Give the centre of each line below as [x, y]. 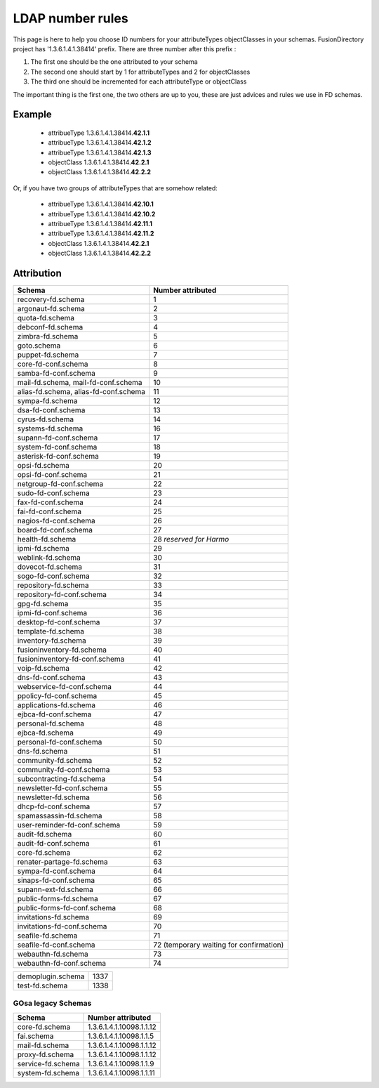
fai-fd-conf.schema [49, 511]
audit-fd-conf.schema [53, 844]
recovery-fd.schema [51, 300]
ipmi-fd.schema [43, 549]
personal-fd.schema [51, 723]
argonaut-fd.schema [51, 309]
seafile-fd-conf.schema [56, 945]
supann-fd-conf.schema [58, 438]
